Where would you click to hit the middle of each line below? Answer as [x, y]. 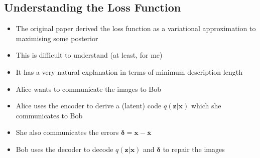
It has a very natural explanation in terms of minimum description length [129, 71]
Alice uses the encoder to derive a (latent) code [89, 106]
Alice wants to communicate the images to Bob [89, 89]
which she [206, 106]
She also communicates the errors [67, 132]
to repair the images [194, 149]
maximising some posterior [57, 38]
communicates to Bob [49, 115]
